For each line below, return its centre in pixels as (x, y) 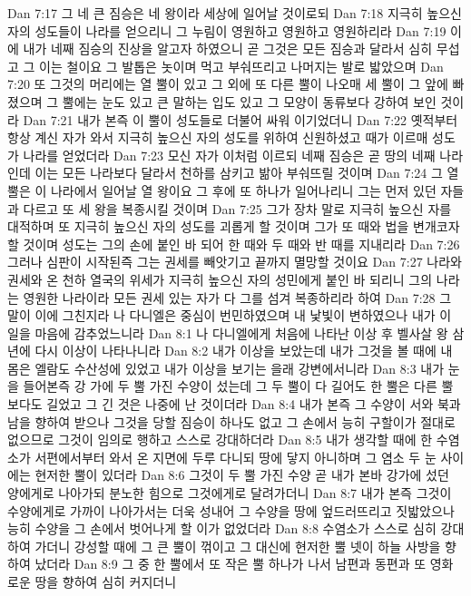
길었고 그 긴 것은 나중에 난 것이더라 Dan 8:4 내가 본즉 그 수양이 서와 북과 (254, 404)
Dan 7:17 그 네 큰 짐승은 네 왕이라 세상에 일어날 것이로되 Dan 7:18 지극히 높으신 (235, 13)
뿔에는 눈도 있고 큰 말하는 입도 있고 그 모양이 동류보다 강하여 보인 (249, 101)
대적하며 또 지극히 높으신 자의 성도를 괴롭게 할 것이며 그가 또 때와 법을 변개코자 (234, 226)
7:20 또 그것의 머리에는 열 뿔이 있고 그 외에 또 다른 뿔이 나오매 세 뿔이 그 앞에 (228, 84)
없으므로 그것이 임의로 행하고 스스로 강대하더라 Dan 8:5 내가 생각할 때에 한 (220, 440)
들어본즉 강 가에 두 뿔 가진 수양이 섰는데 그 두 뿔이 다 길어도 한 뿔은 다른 (230, 386)
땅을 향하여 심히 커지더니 (106, 581)
